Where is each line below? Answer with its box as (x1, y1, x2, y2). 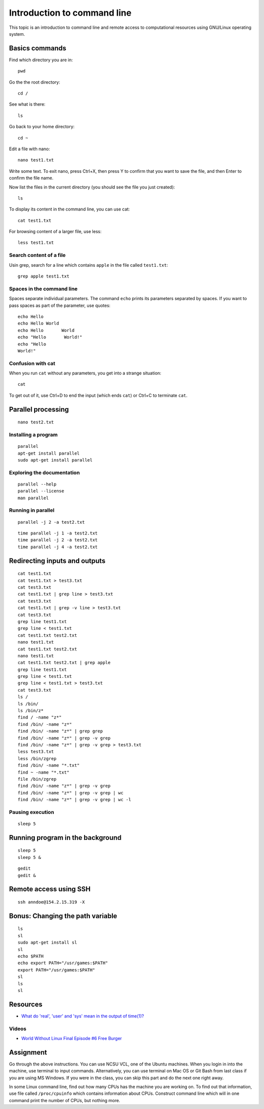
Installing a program (9, 431, 58, 438)
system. (9, 31, 25, 37)
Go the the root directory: (9, 79, 61, 85)
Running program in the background (9, 833, 122, 842)
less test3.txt (18, 749, 54, 755)
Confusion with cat (9, 360, 56, 367)
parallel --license (18, 488, 65, 494)
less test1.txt (18, 240, 54, 246)
